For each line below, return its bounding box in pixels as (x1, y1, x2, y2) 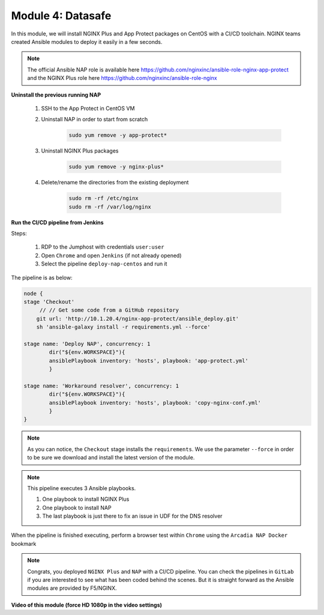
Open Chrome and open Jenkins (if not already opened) (41, 252, 182, 259)
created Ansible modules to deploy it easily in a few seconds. (11, 38, 163, 45)
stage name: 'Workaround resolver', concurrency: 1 (23, 382, 179, 389)
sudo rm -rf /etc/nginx (68, 195, 139, 202)
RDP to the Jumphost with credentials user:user (41, 243, 164, 250)
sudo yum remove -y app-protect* (68, 132, 167, 139)
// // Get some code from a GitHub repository (39, 307, 179, 314)
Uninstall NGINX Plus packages (41, 147, 119, 154)
